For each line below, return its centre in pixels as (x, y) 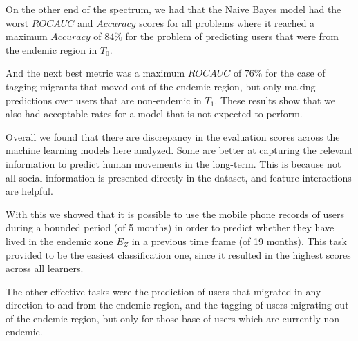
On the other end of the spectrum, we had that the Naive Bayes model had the (173, 9)
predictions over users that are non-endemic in (104, 100)
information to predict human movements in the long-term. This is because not (173, 163)
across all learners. (45, 268)
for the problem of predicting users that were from (232, 36)
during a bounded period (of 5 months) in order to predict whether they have (170, 227)
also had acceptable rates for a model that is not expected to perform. (154, 114)
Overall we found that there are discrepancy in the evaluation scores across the (173, 136)
